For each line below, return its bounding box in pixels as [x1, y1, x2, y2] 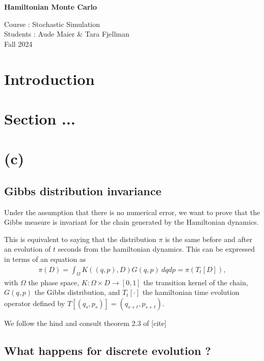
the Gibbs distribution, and [34, 287, 120, 297]
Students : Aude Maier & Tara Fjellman [4, 28, 129, 39]
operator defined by [4, 297, 65, 308]
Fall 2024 [4, 38, 33, 49]
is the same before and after [165, 233, 252, 244]
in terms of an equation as [4, 254, 86, 264]
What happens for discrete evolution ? [4, 342, 211, 358]
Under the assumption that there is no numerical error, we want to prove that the [4, 206, 260, 217]
